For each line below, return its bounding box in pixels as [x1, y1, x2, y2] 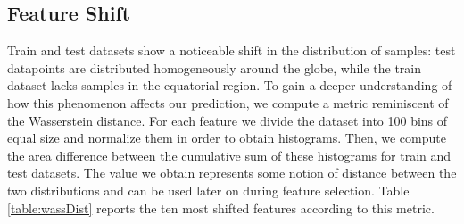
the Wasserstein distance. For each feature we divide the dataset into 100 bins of [7, 111, 448, 129]
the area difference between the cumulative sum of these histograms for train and [7, 145, 452, 164]
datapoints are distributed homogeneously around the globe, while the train [7, 58, 422, 77]
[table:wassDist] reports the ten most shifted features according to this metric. [7, 198, 435, 217]
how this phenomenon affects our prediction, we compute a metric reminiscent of [7, 93, 449, 112]
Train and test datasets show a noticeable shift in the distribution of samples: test [7, 41, 456, 60]
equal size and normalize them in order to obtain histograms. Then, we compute [7, 129, 446, 147]
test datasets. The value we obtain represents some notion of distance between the [7, 163, 457, 182]
